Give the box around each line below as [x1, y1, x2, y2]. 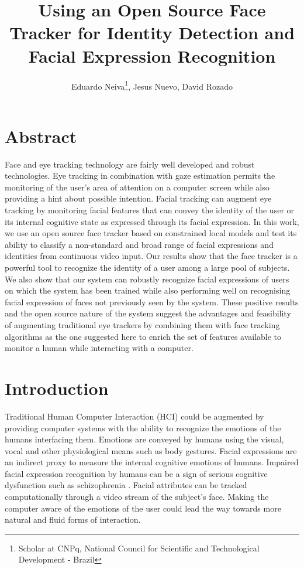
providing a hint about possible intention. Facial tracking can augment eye [5, 192, 272, 205]
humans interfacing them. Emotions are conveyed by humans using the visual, [5, 433, 284, 445]
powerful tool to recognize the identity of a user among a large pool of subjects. [5, 261, 290, 274]
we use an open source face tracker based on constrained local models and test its [5, 227, 297, 239]
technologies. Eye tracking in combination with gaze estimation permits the [5, 169, 275, 182]
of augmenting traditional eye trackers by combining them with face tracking [5, 319, 280, 331]
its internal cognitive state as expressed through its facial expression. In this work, [5, 215, 299, 227]
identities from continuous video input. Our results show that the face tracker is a [5, 250, 298, 262]
